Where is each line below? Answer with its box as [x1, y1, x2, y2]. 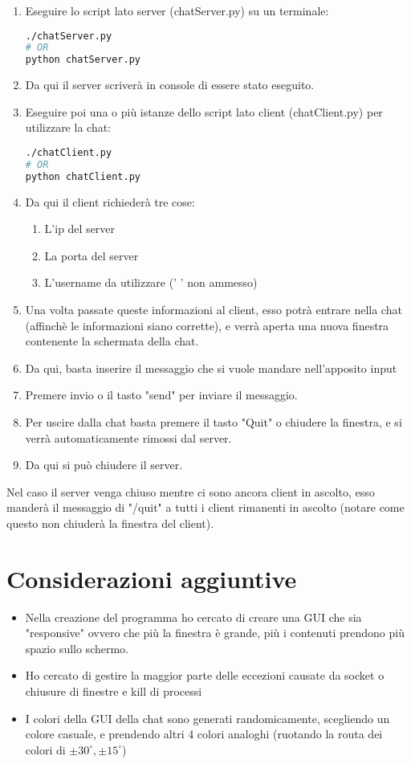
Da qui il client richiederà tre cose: [25, 193, 195, 210]
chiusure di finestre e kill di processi [25, 683, 202, 700]
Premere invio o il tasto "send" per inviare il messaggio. [25, 386, 298, 403]
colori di [25, 741, 66, 758]
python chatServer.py [25, 54, 140, 66]
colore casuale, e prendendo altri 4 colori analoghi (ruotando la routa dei [25, 725, 383, 742]
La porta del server [44, 247, 139, 264]
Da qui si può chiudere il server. [25, 456, 183, 473]
